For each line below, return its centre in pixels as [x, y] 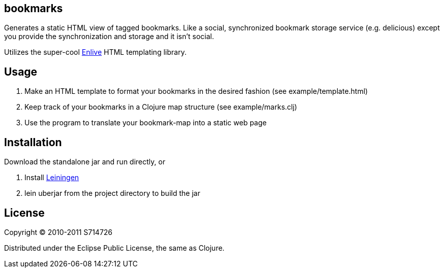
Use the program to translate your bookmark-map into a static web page [146, 123]
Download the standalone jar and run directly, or [85, 162]
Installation [33, 142]
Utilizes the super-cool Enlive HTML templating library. [95, 52]
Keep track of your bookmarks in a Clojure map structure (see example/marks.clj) [161, 107]
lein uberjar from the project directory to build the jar [112, 193]
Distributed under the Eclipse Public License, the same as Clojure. [114, 248]
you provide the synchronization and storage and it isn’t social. [109, 37]
